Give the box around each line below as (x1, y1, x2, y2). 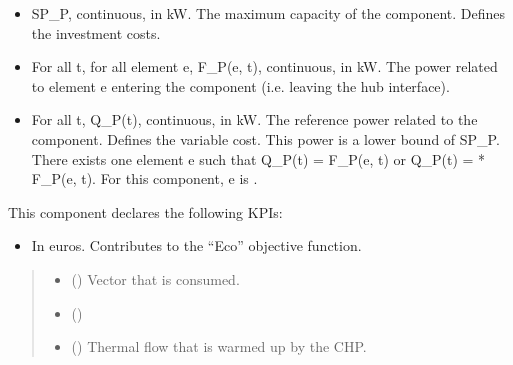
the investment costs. (31, 22, 161, 43)
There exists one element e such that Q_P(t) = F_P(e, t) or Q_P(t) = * (31, 148, 486, 169)
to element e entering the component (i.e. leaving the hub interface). (31, 75, 450, 96)
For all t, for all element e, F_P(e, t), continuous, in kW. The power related (31, 56, 498, 77)
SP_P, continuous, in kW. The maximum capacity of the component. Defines (31, 3, 506, 23)
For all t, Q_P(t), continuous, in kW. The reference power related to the (31, 109, 478, 130)
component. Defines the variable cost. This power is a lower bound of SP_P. (31, 128, 500, 149)
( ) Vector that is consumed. (71, 268, 240, 289)
